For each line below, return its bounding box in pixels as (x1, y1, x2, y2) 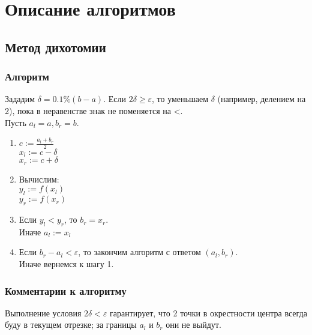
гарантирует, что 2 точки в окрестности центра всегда (110, 306, 307, 319)
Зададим (5, 92, 35, 105)
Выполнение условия (5, 306, 82, 319)
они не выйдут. (166, 318, 221, 331)
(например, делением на (217, 92, 306, 105)
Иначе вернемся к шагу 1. (19, 258, 114, 270)
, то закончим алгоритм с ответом (78, 246, 201, 258)
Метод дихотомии (5, 37, 106, 56)
